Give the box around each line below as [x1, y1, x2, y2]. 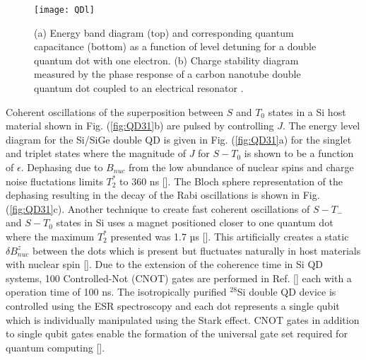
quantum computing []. [6, 339, 105, 354]
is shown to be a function [244, 146, 354, 161]
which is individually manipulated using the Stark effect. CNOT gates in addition [6, 312, 360, 327]
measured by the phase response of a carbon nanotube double [34, 66, 301, 81]
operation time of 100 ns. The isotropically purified [6, 284, 227, 299]
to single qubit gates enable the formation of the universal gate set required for [6, 326, 348, 341]
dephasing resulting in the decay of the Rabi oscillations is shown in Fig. [6, 187, 320, 202]
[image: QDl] [34, 5, 95, 15]
